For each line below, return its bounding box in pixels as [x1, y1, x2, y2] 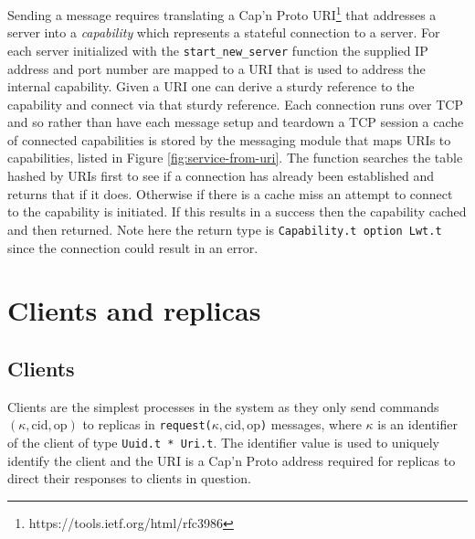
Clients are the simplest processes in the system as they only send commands [7, 396, 439, 416]
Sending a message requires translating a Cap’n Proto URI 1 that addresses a [7, 3, 437, 24]
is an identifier [377, 415, 458, 434]
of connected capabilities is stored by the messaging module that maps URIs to [7, 130, 451, 149]
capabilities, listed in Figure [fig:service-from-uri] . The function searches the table [7, 148, 463, 167]
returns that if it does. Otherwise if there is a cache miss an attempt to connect [7, 184, 453, 203]
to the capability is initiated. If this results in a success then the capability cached [7, 202, 467, 221]
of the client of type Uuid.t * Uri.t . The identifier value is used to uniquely [7, 432, 439, 451]
